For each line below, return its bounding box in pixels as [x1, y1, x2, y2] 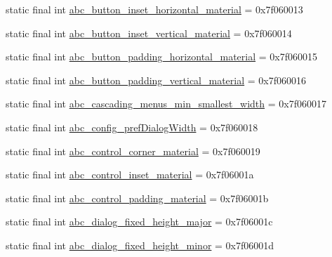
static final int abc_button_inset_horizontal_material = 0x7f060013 [6, 2, 303, 16]
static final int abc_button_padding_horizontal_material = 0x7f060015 [6, 49, 317, 64]
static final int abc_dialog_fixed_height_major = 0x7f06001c [6, 214, 273, 229]
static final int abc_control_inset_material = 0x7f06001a [6, 167, 254, 182]
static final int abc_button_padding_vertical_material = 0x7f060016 [6, 72, 307, 87]
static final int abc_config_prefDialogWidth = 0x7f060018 [6, 119, 258, 134]
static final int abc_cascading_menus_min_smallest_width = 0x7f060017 [6, 96, 326, 111]
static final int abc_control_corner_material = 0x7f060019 [6, 143, 260, 158]
